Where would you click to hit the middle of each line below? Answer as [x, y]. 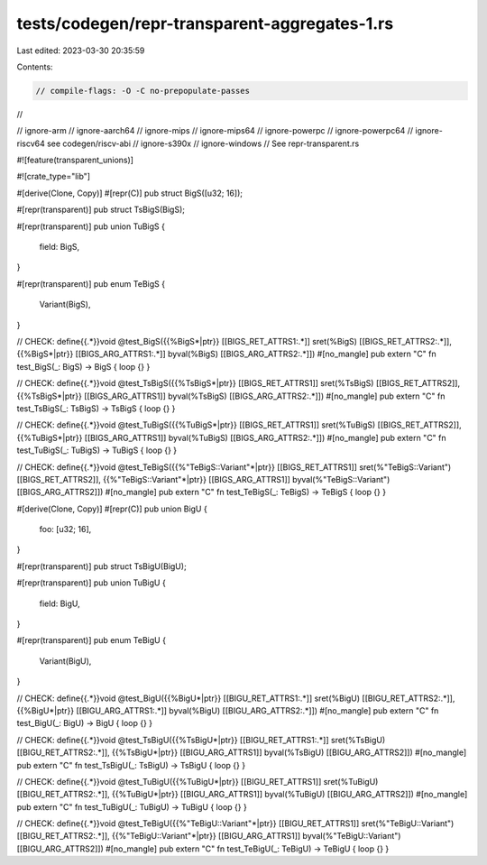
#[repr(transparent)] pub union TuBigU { [91, 583]
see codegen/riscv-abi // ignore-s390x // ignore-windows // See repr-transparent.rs [203, 143]
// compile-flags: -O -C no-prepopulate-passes [142, 91]
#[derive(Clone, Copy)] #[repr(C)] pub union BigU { [112, 509]
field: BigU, [60, 603]
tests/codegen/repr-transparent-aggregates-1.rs [205, 23]
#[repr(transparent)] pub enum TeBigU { [92, 640]
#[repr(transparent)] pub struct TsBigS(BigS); [101, 210]
